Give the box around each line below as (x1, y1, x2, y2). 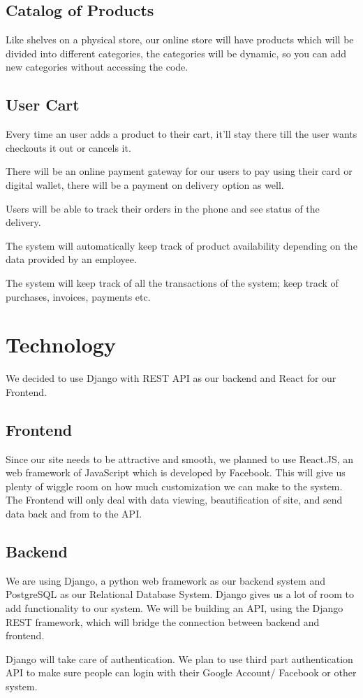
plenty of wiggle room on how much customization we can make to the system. (6, 478, 343, 493)
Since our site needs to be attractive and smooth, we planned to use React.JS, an (6, 451, 354, 466)
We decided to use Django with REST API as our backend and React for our (6, 371, 336, 385)
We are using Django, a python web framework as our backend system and (6, 573, 325, 587)
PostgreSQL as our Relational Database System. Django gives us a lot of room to (6, 587, 354, 601)
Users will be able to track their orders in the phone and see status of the (6, 201, 320, 215)
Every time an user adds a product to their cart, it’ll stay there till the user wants (6, 127, 357, 141)
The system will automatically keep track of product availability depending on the (6, 238, 357, 252)
